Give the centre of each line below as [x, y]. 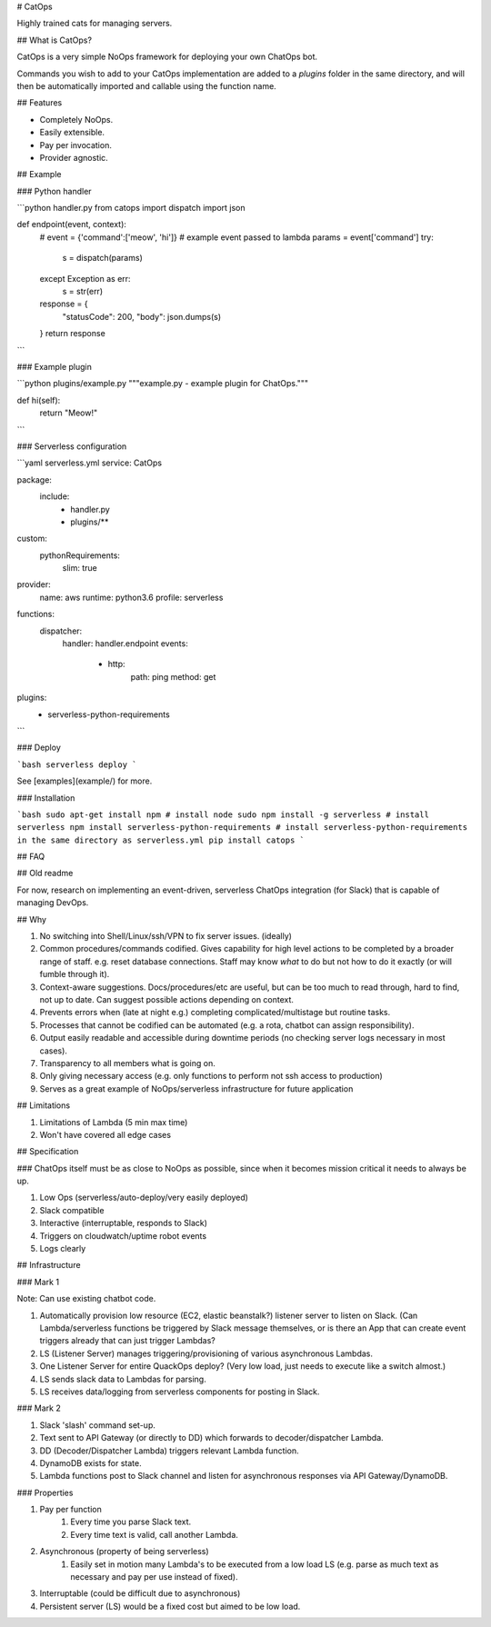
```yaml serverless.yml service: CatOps [90, 463]
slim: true [80, 568]
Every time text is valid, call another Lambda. [154, 1534]
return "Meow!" [69, 413]
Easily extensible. [72, 133]
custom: [32, 539]
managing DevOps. [53, 903]
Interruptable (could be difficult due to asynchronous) [140, 1593]
